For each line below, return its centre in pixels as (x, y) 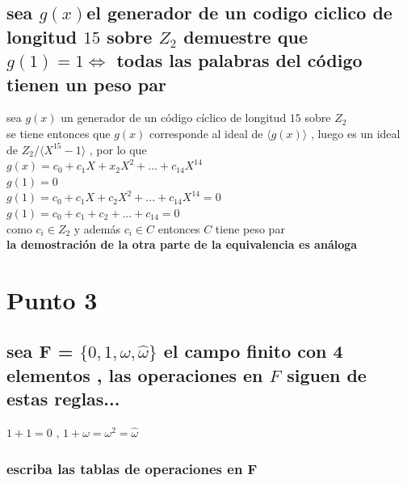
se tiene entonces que (59, 133)
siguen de (327, 374)
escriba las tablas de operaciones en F (132, 468)
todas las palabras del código (239, 60)
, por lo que (118, 149)
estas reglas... (63, 399)
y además (97, 228)
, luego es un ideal (355, 133)
